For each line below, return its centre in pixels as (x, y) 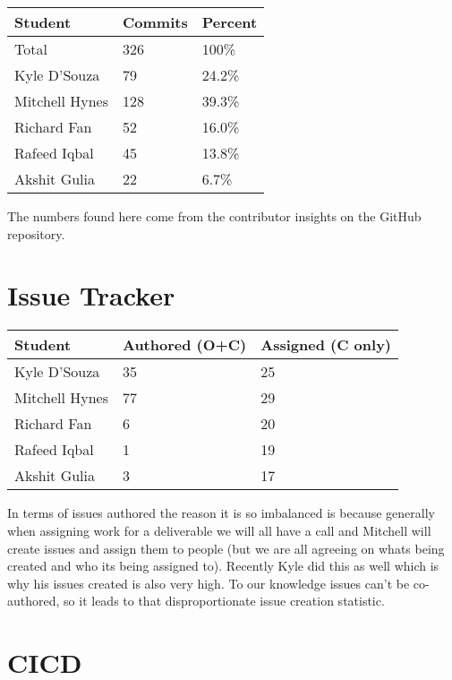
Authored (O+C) (184, 345)
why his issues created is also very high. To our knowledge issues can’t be (209, 583)
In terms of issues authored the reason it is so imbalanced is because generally (221, 513)
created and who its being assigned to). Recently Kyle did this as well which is (223, 566)
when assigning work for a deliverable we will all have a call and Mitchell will (219, 530)
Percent (230, 22)
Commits (155, 22)
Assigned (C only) (326, 345)
